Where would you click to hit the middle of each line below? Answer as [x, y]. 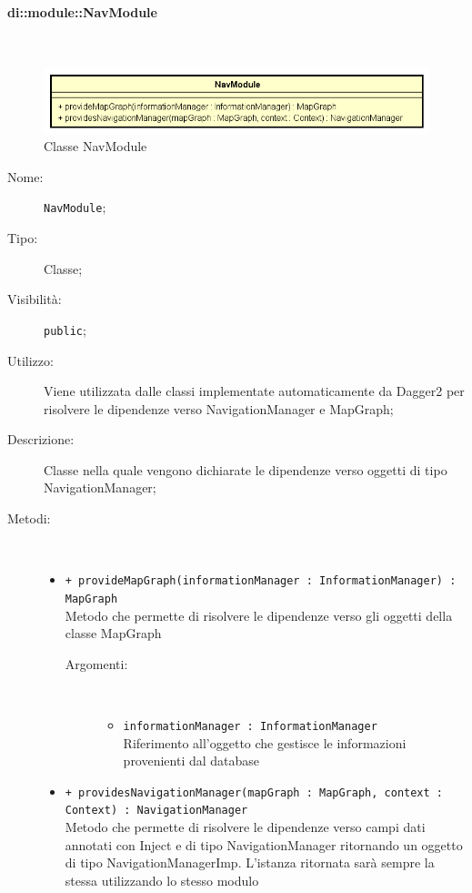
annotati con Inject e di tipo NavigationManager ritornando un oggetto [264, 844]
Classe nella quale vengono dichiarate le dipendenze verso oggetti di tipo [246, 469]
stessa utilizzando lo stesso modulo [162, 880]
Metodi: [29, 518]
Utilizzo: [30, 360]
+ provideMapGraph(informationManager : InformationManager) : [261, 581]
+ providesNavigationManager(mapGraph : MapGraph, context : [254, 792]
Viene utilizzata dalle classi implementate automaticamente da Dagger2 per [254, 391]
